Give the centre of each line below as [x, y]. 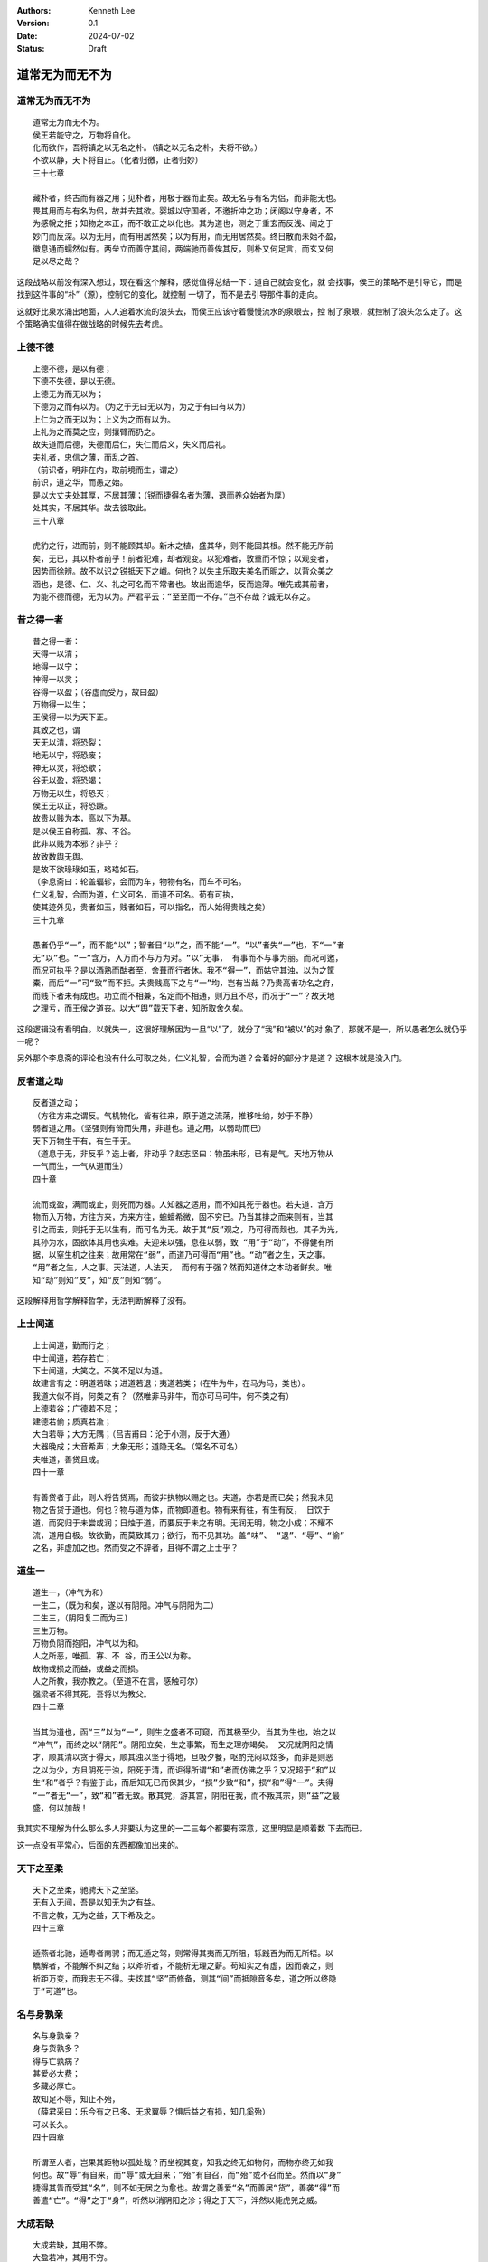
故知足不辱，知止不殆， [76, 2099]
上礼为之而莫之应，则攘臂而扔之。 [96, 432]
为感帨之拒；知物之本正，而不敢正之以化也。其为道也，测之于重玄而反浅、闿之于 [183, 223]
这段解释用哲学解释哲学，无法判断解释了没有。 [104, 1301]
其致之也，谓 [56, 730]
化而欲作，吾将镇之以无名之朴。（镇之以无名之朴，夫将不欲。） [147, 147]
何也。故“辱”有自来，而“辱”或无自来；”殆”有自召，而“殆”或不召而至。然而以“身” [188, 2175]
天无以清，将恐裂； [68, 743]
